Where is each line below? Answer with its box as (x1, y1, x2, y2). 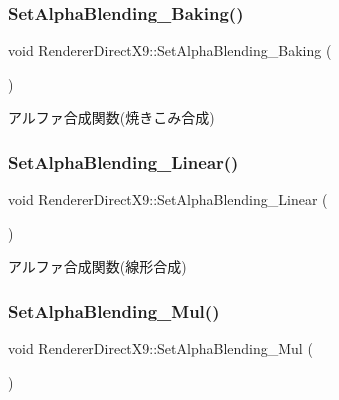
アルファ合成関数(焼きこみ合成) (8, 107, 215, 128)
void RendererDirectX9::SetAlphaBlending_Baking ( (8, 40, 332, 61)
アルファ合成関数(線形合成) (8, 256, 187, 277)
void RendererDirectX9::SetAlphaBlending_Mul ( (8, 338, 313, 359)
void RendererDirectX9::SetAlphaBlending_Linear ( (8, 189, 328, 210)
